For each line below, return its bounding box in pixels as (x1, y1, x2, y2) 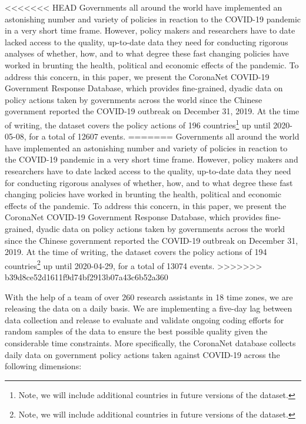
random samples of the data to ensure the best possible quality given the (5, 325, 268, 337)
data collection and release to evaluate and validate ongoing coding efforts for (5, 313, 284, 326)
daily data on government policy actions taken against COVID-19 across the (5, 348, 280, 360)
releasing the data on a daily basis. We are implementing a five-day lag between (5, 302, 292, 314)
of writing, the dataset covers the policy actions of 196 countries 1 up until (5, 117, 271, 131)
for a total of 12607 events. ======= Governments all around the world (29, 130, 300, 143)
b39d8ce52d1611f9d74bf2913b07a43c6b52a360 (5, 270, 168, 283)
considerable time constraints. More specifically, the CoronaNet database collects (5, 336, 296, 349)
